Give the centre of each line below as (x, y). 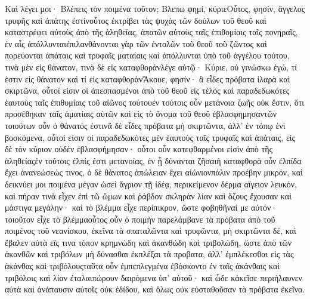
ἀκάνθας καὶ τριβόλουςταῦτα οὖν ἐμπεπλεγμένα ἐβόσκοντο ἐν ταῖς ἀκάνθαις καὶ (142, 266)
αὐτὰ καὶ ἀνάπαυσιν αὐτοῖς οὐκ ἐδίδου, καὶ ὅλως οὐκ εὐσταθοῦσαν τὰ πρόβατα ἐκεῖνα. (155, 289)
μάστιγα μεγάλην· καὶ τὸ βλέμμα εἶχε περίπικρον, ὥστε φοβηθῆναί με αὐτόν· (141, 207)
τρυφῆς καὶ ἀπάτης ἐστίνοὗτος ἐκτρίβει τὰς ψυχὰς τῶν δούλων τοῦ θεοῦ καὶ (136, 20)
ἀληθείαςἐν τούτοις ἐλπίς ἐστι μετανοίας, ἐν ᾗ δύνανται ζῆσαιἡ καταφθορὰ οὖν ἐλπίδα (153, 160)
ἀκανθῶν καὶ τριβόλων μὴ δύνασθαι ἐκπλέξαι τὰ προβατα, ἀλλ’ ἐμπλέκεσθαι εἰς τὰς (149, 254)
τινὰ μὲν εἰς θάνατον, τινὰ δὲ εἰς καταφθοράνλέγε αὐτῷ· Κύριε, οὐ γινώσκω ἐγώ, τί (151, 67)
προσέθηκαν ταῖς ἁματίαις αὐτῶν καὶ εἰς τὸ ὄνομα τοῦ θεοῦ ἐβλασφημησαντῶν (141, 114)
